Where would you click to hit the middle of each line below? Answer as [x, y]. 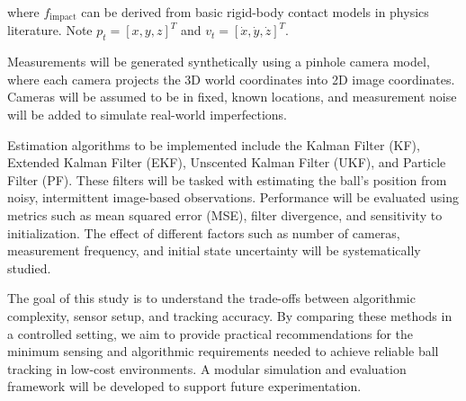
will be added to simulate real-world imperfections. [147, 115]
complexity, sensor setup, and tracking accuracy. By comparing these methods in [230, 315]
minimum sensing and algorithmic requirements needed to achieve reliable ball [223, 351]
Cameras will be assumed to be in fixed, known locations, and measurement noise [232, 97]
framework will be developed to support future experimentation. [184, 386]
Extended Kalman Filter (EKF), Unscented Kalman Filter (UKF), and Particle [227, 162]
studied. [29, 267]
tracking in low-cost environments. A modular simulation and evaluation [207, 368]
